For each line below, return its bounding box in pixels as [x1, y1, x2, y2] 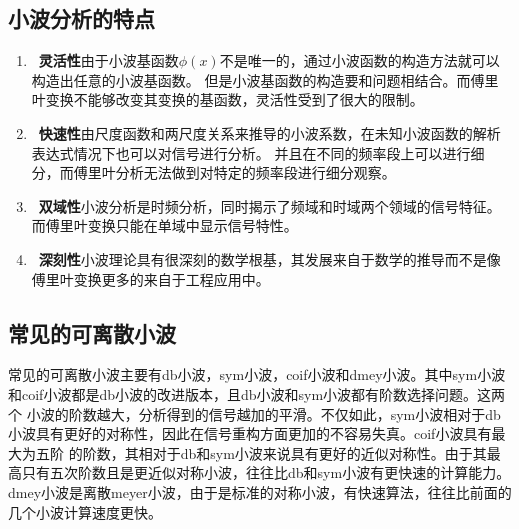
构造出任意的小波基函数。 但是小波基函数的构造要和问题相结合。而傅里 [31, 69, 499, 90]
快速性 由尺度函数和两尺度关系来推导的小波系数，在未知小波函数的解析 [38, 122, 501, 143]
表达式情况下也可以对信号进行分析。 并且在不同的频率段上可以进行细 [31, 142, 485, 163]
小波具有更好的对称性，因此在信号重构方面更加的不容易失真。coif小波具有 [8, 423, 492, 444]
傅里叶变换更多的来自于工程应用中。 [31, 268, 270, 289]
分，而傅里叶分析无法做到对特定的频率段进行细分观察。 [31, 162, 396, 183]
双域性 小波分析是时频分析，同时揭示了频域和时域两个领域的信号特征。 [38, 195, 501, 216]
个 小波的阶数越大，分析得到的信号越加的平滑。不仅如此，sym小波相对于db [8, 403, 501, 424]
